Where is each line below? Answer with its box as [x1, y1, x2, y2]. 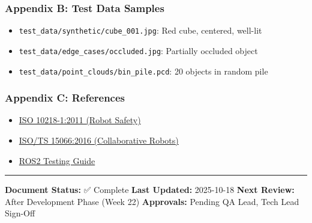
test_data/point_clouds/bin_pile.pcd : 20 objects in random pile [19, 64, 268, 77]
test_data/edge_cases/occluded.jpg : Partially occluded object [19, 44, 258, 57]
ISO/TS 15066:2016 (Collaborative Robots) [19, 134, 179, 146]
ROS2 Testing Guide [19, 154, 95, 166]
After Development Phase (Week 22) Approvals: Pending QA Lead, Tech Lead [5, 195, 299, 207]
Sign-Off [5, 207, 35, 219]
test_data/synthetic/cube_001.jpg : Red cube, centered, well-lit [19, 24, 262, 37]
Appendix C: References [5, 90, 125, 105]
